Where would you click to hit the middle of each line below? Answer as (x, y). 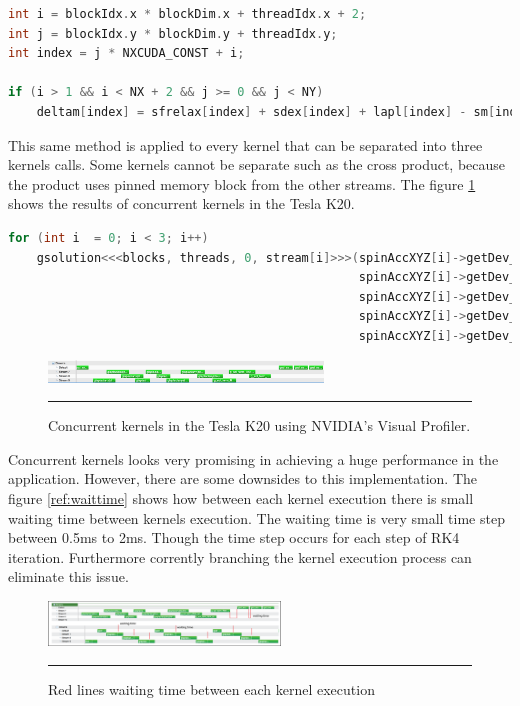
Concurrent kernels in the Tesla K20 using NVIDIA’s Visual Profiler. (259, 425)
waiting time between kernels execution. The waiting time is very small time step (256, 517)
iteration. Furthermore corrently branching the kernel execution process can (240, 556)
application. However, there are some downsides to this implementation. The (242, 478)
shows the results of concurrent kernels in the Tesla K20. (181, 203)
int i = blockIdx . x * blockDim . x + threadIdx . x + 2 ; (187, 14)
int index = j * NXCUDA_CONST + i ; (126, 53)
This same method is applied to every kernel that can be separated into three (245, 144)
